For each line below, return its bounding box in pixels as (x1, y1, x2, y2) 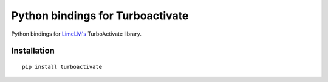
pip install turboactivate (22, 63, 103, 70)
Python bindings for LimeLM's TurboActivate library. (11, 30, 142, 37)
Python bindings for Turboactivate (11, 9, 189, 22)
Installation (11, 46, 55, 56)
